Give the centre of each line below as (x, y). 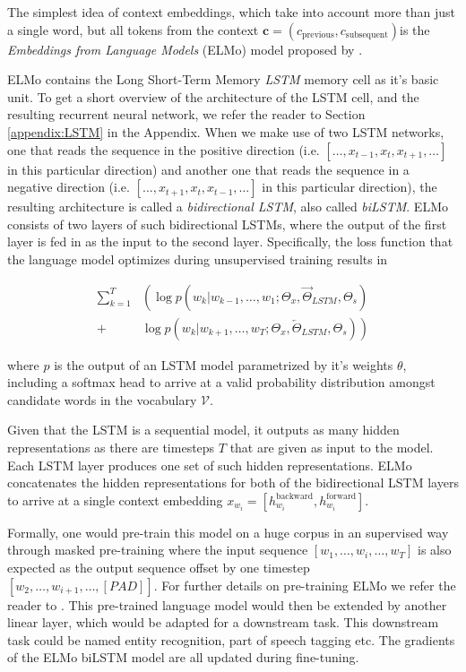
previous (318, 35)
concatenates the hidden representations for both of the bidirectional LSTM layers (233, 482)
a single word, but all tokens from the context (133, 29)
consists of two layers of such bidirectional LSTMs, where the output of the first (227, 224)
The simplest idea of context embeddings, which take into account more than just (232, 12)
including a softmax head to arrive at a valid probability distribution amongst (221, 382)
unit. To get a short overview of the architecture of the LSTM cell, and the (213, 96)
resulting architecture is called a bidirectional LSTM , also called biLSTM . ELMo (228, 207)
